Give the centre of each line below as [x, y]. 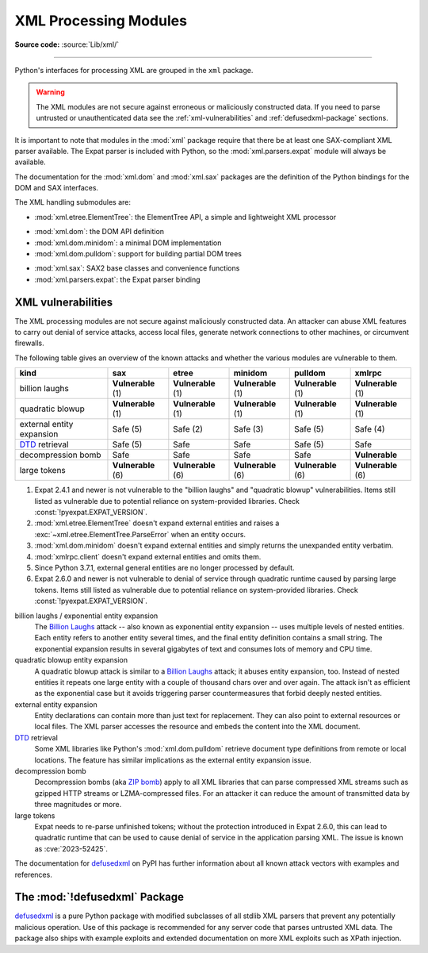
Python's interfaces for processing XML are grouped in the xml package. [134, 70]
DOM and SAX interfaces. [57, 188]
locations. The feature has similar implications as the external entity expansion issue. [173, 760]
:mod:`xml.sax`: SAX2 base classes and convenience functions [137, 268]
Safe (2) [188, 429]
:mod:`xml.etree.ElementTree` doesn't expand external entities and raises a [157, 523]
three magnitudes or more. [78, 805]
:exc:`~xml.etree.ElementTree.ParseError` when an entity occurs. [140, 534]
